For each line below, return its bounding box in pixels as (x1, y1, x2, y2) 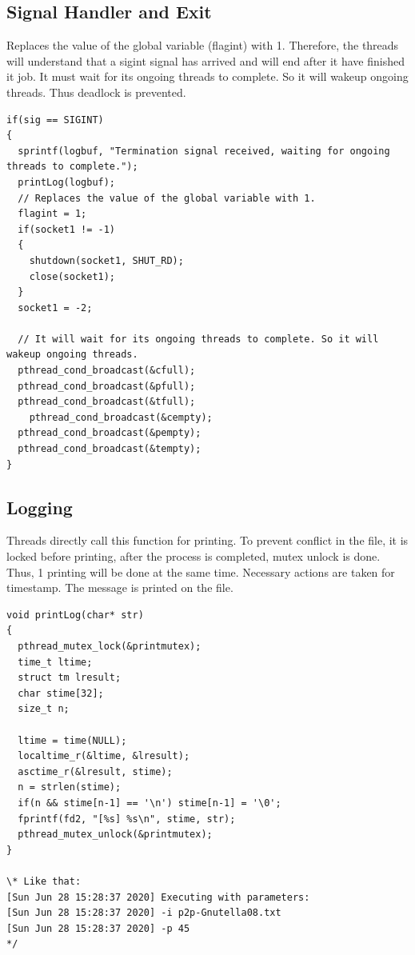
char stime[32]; (18, 687, 104, 699)
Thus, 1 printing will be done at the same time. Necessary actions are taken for (6, 563, 395, 580)
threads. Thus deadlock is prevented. (6, 83, 186, 100)
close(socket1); (29, 270, 116, 282)
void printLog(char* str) (6, 609, 144, 621)
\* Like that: (6, 875, 82, 887)
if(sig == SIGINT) (6, 114, 104, 126)
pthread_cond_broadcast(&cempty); (29, 411, 213, 423)
